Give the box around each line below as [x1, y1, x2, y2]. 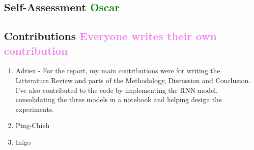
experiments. [15, 104, 54, 114]
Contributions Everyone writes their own [4, 28, 217, 43]
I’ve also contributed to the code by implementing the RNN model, [15, 85, 218, 95]
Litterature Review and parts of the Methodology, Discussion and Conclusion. [15, 75, 251, 85]
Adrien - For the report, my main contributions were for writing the [15, 65, 220, 76]
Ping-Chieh [15, 120, 50, 130]
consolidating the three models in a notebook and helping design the [15, 94, 222, 105]
